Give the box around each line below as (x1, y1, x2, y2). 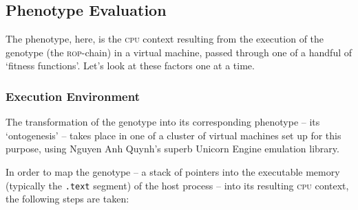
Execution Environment (6, 87, 140, 104)
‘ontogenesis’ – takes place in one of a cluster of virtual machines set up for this (6, 128, 341, 142)
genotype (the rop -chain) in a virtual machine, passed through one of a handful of (6, 45, 352, 59)
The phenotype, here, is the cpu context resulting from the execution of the (6, 32, 324, 46)
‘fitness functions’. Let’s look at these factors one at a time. (6, 58, 255, 73)
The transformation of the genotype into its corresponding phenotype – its (6, 115, 320, 129)
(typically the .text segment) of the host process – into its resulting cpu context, (6, 178, 349, 192)
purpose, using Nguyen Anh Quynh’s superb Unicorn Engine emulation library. (6, 141, 339, 156)
